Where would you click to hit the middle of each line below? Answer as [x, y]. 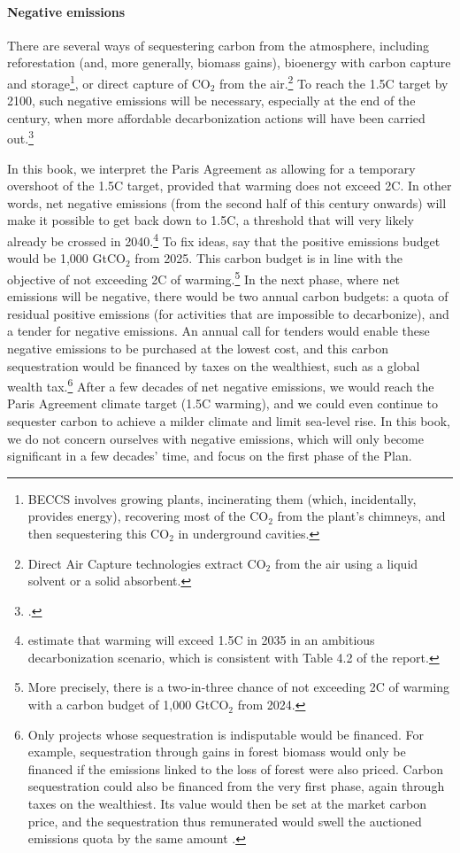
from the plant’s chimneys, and [361, 516]
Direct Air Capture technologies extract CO [147, 563]
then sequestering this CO [99, 533]
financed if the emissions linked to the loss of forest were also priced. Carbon [236, 768]
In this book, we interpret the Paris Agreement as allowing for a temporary [211, 168]
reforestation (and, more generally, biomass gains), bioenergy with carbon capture [229, 62]
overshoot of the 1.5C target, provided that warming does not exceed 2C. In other [230, 186]
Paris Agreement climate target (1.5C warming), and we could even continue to [222, 403]
